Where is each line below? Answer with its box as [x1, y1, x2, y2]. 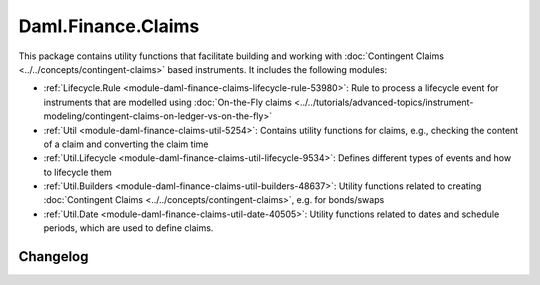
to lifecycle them [43, 166, 112, 178]
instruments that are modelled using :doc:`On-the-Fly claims [43, 96, 292, 108]
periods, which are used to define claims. [43, 222, 214, 234]
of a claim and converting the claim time [43, 138, 209, 150]
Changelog [18, 248, 89, 265]
